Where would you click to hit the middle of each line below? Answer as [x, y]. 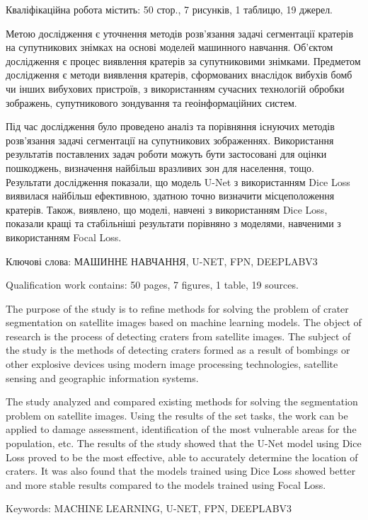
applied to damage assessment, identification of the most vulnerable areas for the [181, 429]
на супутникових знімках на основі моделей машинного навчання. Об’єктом [169, 47]
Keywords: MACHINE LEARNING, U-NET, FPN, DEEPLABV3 [149, 508]
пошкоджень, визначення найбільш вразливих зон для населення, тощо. [160, 167]
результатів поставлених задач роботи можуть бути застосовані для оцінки [166, 154]
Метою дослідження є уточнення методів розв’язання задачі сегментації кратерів [180, 33]
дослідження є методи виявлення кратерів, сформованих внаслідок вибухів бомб [179, 75]
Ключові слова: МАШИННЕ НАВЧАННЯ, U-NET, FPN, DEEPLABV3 [162, 261]
